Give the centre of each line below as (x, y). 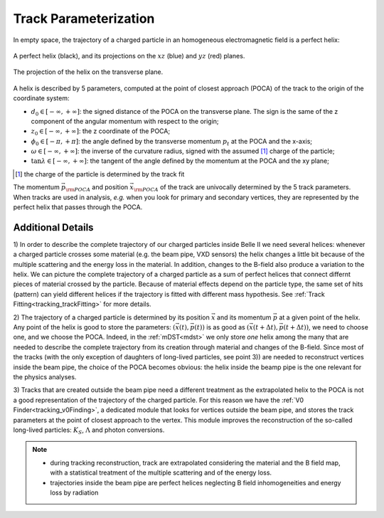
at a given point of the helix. (319, 317)
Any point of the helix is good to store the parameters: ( (94, 327)
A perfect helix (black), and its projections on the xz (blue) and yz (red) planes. (129, 55)
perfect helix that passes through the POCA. (78, 207)
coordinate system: (42, 98)
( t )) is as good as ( (222, 327)
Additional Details (53, 227)
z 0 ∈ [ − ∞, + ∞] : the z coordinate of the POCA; (101, 132)
